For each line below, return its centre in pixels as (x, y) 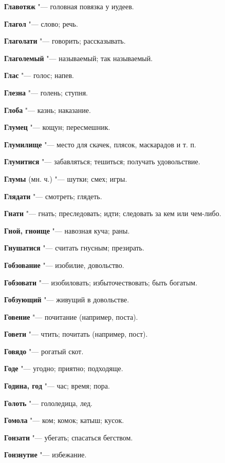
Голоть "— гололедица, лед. (48, 403)
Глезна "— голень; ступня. (46, 92)
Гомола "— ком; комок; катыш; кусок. (64, 420)
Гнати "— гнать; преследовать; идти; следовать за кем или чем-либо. (113, 213)
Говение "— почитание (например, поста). (71, 316)
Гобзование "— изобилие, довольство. (64, 265)
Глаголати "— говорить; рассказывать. (65, 41)
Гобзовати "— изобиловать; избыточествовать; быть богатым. (101, 282)
